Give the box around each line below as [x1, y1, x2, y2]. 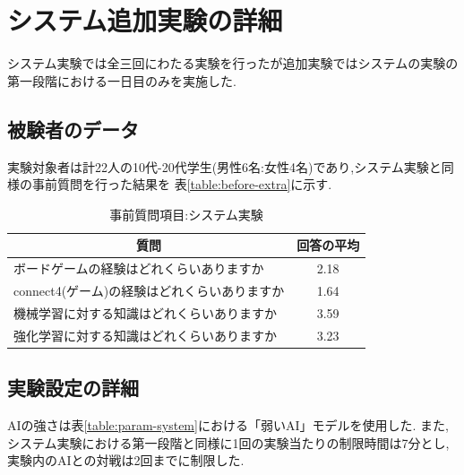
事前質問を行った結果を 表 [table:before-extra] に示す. [31, 175, 332, 194]
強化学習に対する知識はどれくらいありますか [13, 325, 277, 344]
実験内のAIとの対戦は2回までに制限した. [7, 451, 245, 470]
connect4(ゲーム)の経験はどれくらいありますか [13, 281, 285, 299]
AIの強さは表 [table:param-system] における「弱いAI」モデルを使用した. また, [7, 415, 449, 434]
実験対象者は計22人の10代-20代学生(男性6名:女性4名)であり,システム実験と [7, 157, 442, 176]
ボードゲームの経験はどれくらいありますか [13, 259, 264, 278]
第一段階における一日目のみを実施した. [7, 71, 236, 90]
